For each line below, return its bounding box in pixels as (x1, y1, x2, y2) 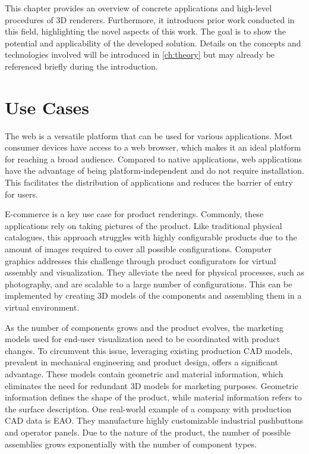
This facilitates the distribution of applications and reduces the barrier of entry (5, 176, 293, 189)
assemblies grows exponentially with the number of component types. (5, 437, 257, 450)
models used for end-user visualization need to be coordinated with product (5, 333, 280, 345)
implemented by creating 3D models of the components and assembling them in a (5, 289, 302, 302)
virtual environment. (5, 301, 80, 313)
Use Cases (5, 95, 90, 119)
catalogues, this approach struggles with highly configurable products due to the (5, 231, 297, 243)
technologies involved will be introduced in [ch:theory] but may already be (5, 48, 275, 61)
